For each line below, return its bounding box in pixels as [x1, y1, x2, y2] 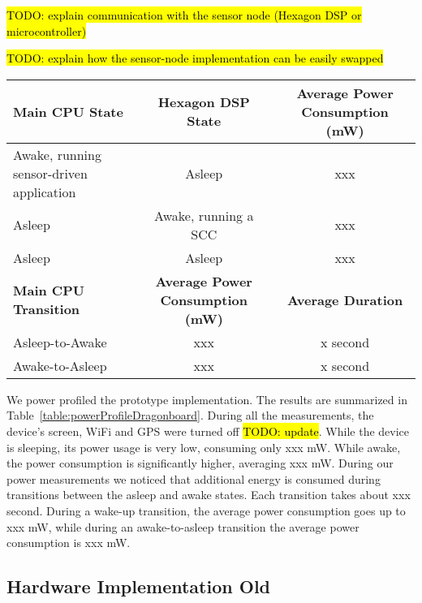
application [13, 182, 76, 201]
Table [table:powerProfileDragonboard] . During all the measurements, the [6, 407, 374, 424]
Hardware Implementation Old [6, 574, 270, 599]
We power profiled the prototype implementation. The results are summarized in [6, 390, 407, 407]
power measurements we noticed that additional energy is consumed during [6, 470, 381, 487]
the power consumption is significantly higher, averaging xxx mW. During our [6, 454, 394, 472]
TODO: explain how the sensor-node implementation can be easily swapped [6, 50, 384, 67]
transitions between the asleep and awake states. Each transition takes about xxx [6, 486, 411, 503]
